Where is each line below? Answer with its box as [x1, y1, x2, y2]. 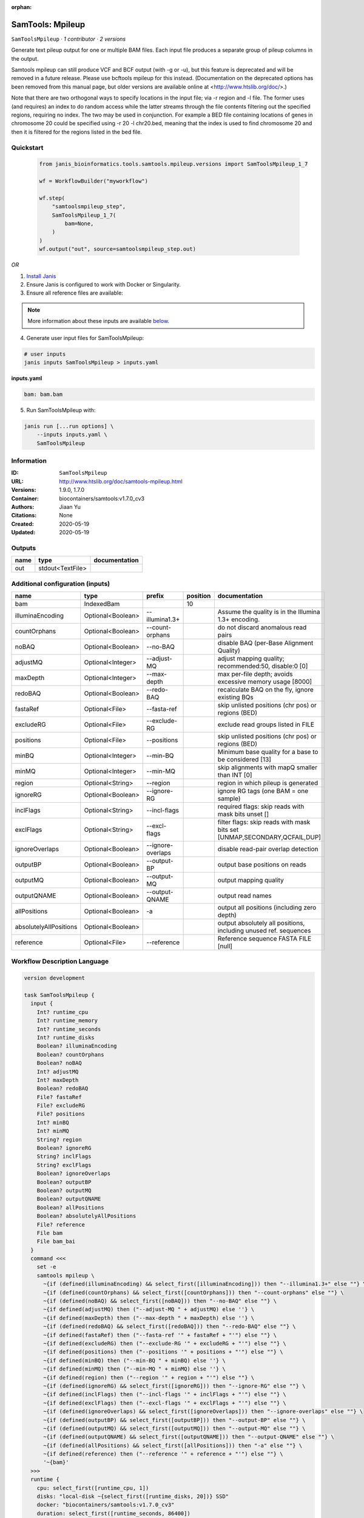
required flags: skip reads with [217, 802, 305, 811]
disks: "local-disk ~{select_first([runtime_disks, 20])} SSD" [36, 1493, 229, 1500]
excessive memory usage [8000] [217, 678, 312, 686]
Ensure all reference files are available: [26, 289, 124, 297]
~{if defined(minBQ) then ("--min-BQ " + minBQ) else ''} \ [43, 1357, 226, 1364]
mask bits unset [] [217, 810, 269, 819]
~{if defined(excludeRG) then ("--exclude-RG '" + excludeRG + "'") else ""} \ [43, 1340, 286, 1347]
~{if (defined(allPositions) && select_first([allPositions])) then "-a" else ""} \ [43, 1442, 303, 1449]
